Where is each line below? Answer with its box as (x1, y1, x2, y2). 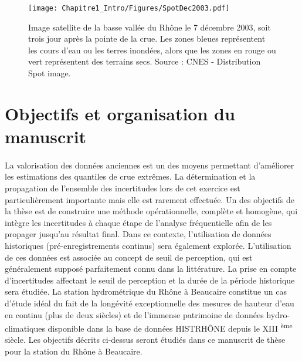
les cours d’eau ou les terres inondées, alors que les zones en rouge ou (28, 43, 276, 56)
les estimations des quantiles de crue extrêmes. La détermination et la (5, 170, 256, 183)
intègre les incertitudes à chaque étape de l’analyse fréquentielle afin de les (5, 216, 272, 228)
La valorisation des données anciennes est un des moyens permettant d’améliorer (5, 158, 294, 171)
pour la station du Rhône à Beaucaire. (5, 345, 142, 357)
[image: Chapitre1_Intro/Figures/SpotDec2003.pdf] (28, 4, 230, 12)
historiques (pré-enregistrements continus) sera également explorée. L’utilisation (5, 239, 291, 251)
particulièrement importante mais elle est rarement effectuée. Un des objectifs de (5, 193, 294, 205)
